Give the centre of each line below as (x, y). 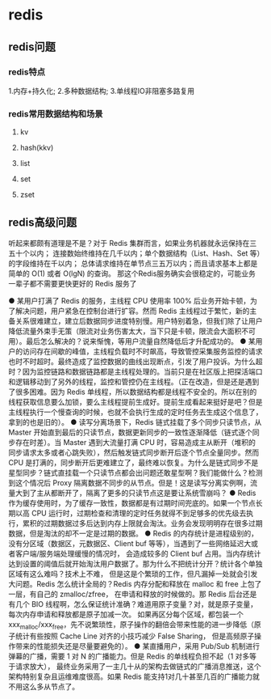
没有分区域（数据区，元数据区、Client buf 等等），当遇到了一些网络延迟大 (130, 543)
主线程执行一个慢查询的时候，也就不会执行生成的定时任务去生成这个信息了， (135, 412)
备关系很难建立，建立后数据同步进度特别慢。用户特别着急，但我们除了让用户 (135, 320)
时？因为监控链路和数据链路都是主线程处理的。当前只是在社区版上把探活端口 (135, 371)
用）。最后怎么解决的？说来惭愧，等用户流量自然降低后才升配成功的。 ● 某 (132, 341)
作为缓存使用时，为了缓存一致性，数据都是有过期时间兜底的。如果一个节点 (132, 502)
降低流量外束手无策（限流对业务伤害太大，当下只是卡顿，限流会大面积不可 (132, 331)
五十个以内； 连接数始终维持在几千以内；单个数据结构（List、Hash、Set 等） (134, 253)
